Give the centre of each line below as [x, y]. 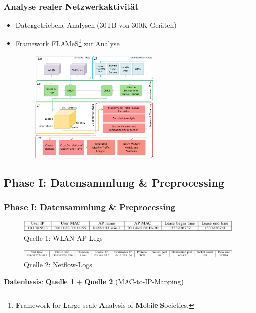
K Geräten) [159, 25]
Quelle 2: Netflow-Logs [58, 264]
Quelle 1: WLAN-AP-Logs [63, 238]
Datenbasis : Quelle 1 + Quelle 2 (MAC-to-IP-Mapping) [94, 281]
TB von [118, 25]
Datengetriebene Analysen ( [58, 25]
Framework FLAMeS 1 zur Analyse [67, 42]
